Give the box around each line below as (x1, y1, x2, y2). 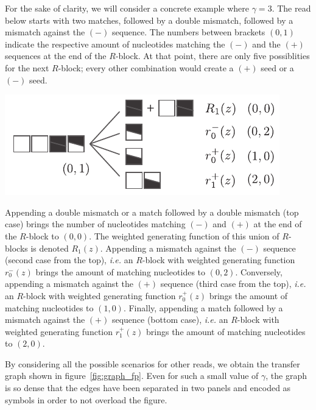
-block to (26, 229, 59, 242)
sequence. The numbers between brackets (111, 26, 265, 38)
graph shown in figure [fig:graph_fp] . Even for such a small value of (5, 369, 259, 382)
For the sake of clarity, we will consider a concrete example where (5, 2, 250, 14)
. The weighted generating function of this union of (89, 229, 279, 242)
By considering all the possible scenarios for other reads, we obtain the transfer (5, 357, 300, 370)
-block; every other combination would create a (58, 61, 234, 74)
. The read (272, 2, 311, 14)
